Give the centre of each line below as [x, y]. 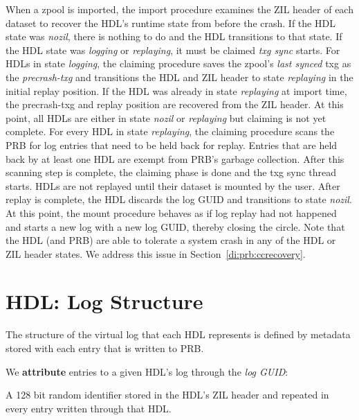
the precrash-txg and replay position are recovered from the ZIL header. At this [175, 104]
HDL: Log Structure [104, 301]
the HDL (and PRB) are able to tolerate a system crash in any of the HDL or [171, 240]
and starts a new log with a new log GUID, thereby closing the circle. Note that [175, 226]
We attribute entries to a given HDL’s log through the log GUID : [147, 371]
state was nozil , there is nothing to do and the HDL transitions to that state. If [174, 36]
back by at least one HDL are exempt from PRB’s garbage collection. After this [175, 158]
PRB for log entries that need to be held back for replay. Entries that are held [172, 145]
